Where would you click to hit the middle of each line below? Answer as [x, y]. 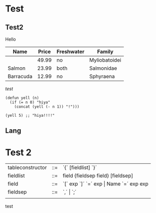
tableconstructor [27, 167]
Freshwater [70, 52]
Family [105, 52]
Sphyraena [102, 76]
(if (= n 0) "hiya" [30, 102]
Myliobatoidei [105, 60]
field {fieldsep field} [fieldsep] [98, 176]
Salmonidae [103, 68]
